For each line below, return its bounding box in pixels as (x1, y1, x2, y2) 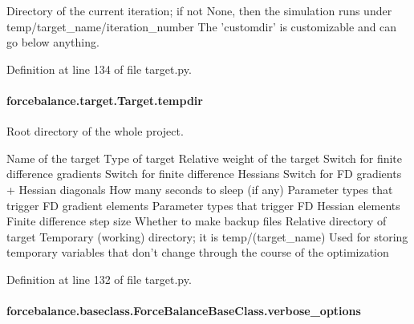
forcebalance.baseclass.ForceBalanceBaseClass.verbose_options (6, 302, 361, 319)
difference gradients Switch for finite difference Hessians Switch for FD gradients (6, 165, 402, 182)
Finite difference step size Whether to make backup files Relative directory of (6, 213, 387, 229)
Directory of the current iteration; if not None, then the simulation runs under (6, 2, 392, 18)
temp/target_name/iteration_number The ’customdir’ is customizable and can (6, 18, 397, 34)
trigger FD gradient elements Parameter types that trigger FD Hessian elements (6, 196, 400, 213)
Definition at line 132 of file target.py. (6, 270, 192, 287)
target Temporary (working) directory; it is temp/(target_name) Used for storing (6, 228, 408, 245)
